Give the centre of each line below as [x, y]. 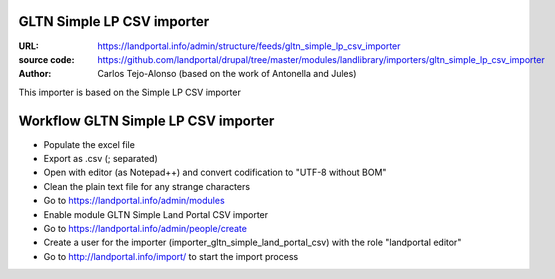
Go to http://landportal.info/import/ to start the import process [171, 256]
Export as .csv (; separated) [101, 158]
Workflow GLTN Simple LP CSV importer [146, 120]
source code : [46, 59]
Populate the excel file [89, 144]
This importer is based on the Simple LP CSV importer [130, 92]
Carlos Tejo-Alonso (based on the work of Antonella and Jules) [227, 74]
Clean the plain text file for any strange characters [146, 186]
